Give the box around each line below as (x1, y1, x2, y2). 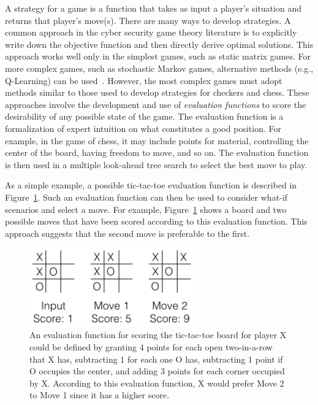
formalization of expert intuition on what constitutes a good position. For (5, 121, 281, 134)
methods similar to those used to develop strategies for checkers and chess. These (5, 86, 309, 99)
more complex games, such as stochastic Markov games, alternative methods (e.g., (5, 61, 314, 74)
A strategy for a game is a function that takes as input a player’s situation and (5, 2, 301, 14)
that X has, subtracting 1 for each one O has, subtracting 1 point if (29, 352, 283, 365)
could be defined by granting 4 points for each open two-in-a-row (29, 341, 273, 353)
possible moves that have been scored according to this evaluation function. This (5, 215, 308, 228)
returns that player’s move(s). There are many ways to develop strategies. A (5, 13, 291, 26)
